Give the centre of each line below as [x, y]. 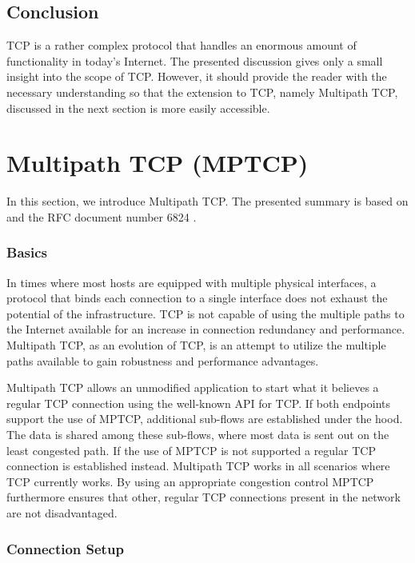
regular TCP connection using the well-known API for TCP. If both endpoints [199, 403]
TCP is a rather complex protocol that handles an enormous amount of [182, 45]
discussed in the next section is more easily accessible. [138, 108]
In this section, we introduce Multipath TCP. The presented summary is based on [207, 201]
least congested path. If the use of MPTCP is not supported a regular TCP [191, 450]
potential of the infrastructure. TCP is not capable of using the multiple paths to [206, 313]
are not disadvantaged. [62, 513]
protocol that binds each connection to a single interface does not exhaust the [197, 298]
